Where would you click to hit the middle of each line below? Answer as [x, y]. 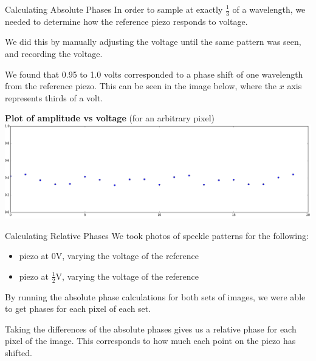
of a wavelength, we [269, 9]
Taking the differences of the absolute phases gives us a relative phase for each [151, 329]
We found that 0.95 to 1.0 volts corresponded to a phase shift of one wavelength [154, 74]
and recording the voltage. [54, 54]
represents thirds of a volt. [54, 97]
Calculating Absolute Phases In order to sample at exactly [114, 9]
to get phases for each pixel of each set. [78, 309]
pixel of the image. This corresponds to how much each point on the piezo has [150, 341]
